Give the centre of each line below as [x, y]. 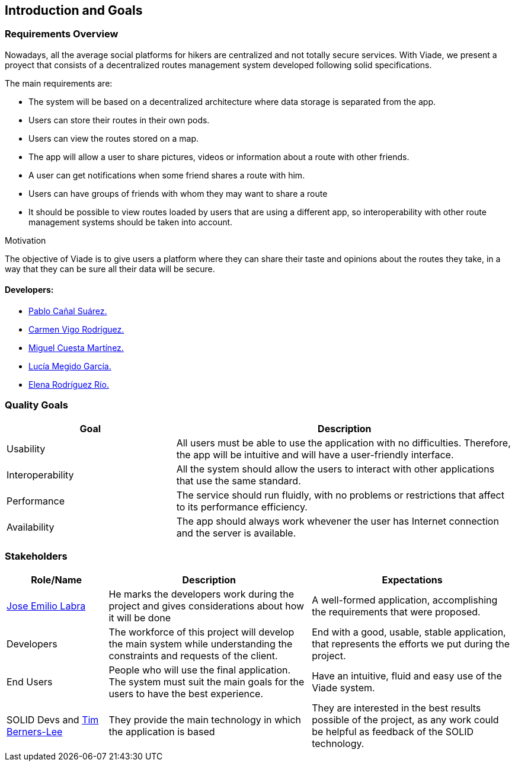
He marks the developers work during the [201, 594]
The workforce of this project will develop [201, 632]
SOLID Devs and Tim [53, 719]
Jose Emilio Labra [46, 606]
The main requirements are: [59, 83]
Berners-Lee [35, 731]
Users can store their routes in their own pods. [119, 120]
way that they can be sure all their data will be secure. [110, 269]
